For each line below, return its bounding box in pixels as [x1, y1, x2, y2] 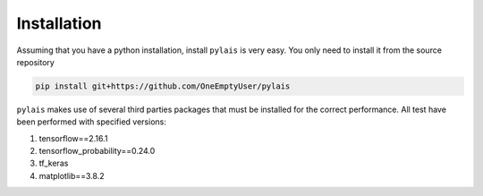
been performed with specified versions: [16, 116, 167, 127]
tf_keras [38, 158, 69, 169]
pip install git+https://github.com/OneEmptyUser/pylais [35, 81, 291, 91]
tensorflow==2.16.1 [38, 132, 108, 143]
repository [16, 56, 55, 67]
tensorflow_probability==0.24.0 [38, 146, 156, 157]
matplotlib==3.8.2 [38, 170, 105, 181]
